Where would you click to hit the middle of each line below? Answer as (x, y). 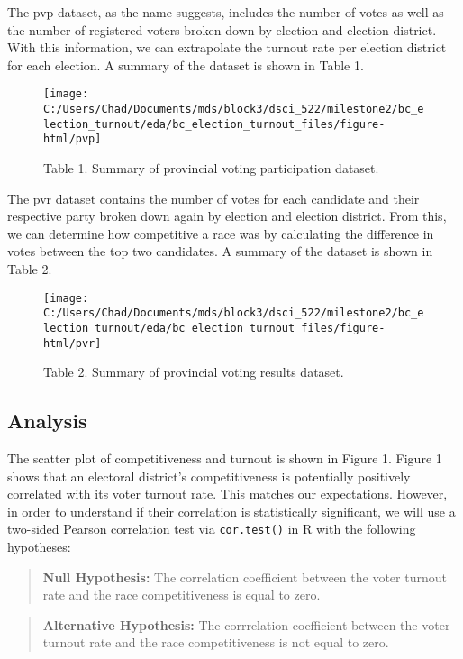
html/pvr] (73, 343)
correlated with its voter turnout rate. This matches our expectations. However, (227, 494)
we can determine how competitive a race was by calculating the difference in (221, 233)
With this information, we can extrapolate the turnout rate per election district (227, 47)
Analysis (47, 421)
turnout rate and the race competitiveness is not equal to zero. (216, 642)
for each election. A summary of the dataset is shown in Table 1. (186, 64)
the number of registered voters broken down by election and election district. (222, 29)
